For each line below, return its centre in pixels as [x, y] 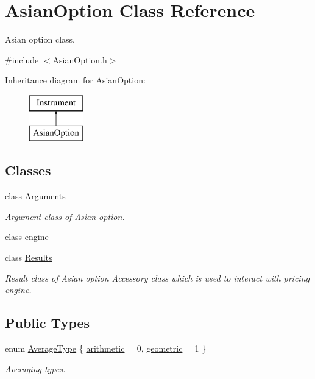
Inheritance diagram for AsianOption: [75, 80]
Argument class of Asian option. [65, 216]
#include [22, 59]
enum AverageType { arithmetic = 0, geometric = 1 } [106, 348]
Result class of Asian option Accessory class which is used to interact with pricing [157, 278]
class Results [29, 257]
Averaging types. [35, 368]
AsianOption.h [80, 59]
